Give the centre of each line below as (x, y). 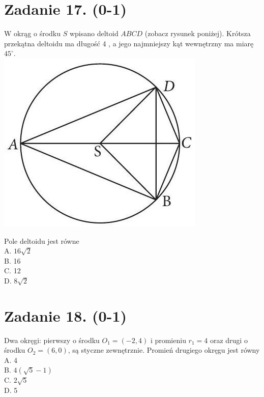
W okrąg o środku (33, 33)
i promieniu (168, 340)
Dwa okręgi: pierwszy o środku (52, 340)
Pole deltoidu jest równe (42, 240)
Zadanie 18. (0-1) (65, 315)
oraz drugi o (229, 340)
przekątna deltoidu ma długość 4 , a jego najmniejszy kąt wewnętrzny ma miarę (129, 43)
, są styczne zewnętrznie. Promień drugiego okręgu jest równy (164, 350)
